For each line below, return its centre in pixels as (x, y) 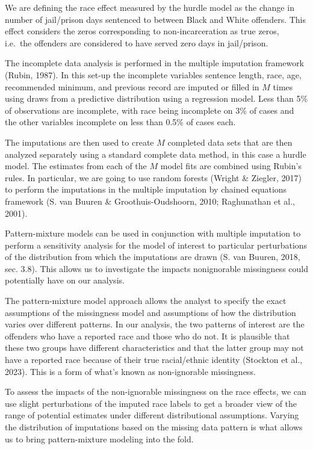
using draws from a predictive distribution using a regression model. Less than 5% (156, 98)
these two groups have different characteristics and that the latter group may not (154, 348)
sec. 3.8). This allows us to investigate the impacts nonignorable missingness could (156, 268)
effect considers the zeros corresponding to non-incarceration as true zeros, (142, 31)
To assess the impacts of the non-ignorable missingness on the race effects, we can (156, 392)
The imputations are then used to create (79, 142)
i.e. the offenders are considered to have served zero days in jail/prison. (137, 42)
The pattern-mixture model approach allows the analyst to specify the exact (146, 301)
